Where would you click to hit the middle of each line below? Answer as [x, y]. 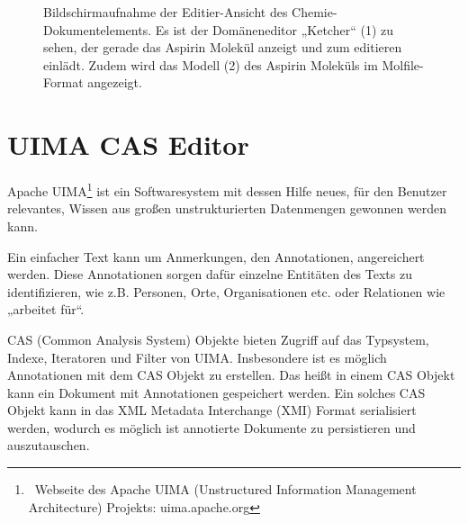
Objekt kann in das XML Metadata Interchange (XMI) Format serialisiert [212, 410]
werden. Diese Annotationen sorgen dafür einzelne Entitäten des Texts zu [210, 274]
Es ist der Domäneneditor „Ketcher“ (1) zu [274, 29]
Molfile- [403, 64]
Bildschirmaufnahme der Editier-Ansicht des [166, 12]
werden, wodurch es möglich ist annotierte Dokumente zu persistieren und [211, 427]
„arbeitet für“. [46, 309]
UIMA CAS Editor [128, 144]
